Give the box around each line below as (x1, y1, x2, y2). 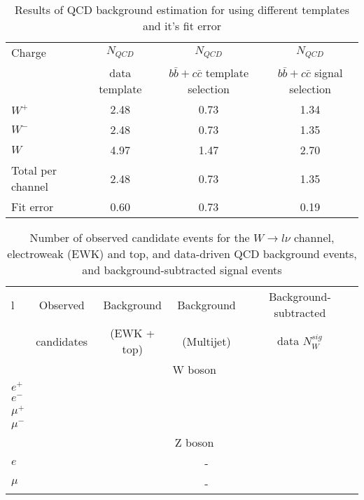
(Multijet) (182, 332, 231, 349)
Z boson (174, 434, 214, 451)
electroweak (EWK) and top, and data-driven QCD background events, (7, 245, 357, 262)
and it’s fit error (142, 18, 222, 34)
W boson (172, 361, 216, 377)
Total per (11, 162, 57, 178)
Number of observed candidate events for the (29, 229, 250, 245)
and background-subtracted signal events (82, 262, 282, 278)
